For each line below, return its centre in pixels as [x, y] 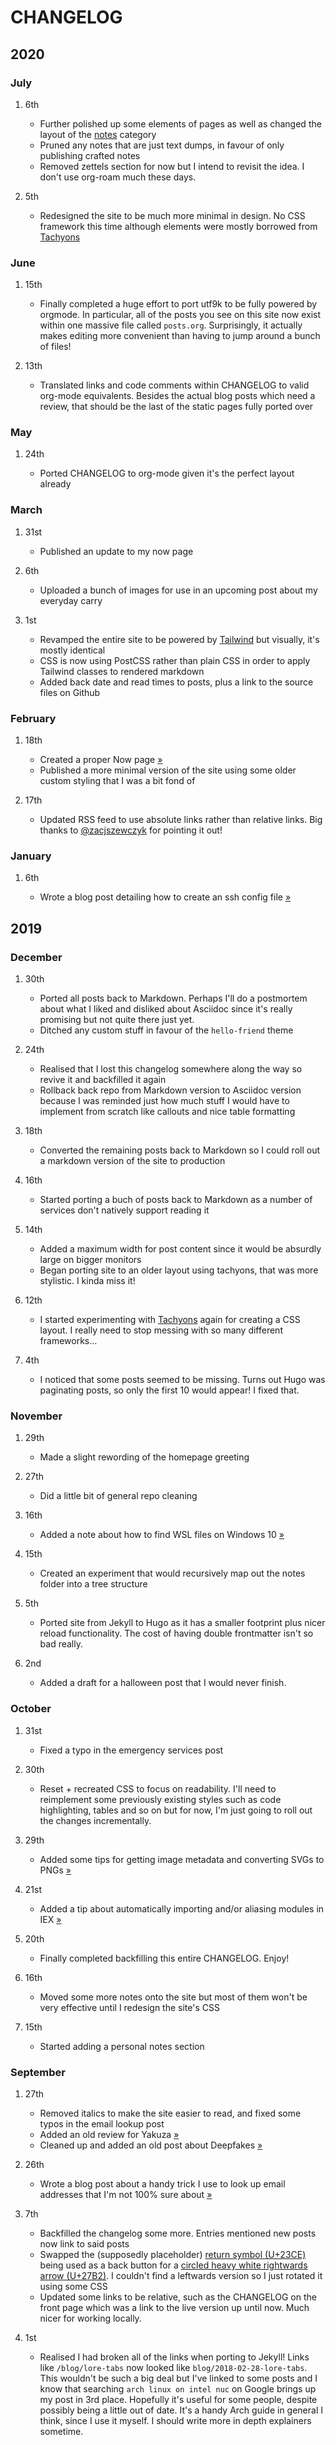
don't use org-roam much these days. [118, 177]
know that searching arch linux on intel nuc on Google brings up [178, 2388]
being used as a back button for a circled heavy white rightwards [173, 2265]
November [36, 1416]
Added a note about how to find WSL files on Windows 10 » [162, 1535]
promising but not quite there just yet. [117, 1020]
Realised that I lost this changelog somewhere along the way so [171, 1069]
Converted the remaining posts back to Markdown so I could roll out [180, 1150]
